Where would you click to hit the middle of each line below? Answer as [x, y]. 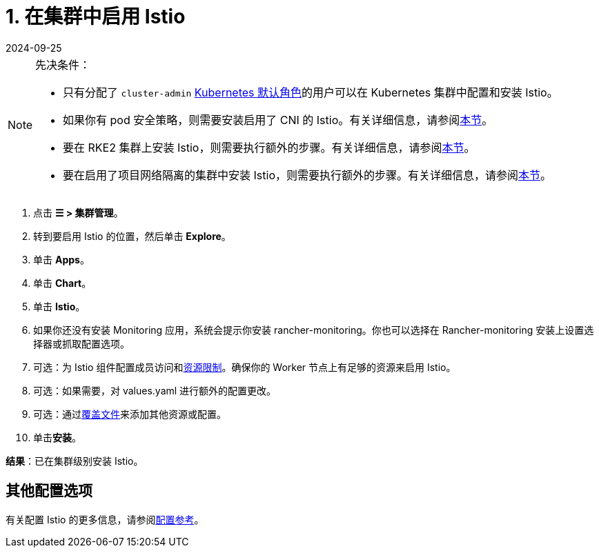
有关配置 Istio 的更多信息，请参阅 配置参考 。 [105, 519]
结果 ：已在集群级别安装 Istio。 [75, 461]
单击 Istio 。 [59, 306]
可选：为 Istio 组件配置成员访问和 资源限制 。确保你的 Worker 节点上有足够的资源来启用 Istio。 [245, 367]
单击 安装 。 [57, 437]
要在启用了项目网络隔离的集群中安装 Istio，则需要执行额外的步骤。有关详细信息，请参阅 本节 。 [307, 175]
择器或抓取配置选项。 [81, 343]
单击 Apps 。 [61, 259]
